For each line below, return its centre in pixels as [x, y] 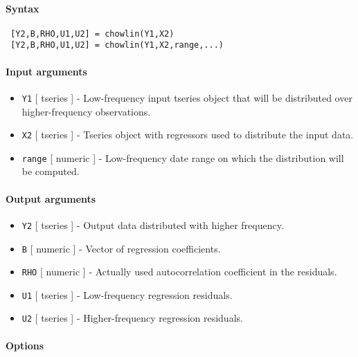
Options [25, 345]
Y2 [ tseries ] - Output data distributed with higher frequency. [153, 225]
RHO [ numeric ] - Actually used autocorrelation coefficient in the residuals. [179, 272]
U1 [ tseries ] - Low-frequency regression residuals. [127, 294]
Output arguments [51, 198]
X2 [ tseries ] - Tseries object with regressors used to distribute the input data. [188, 135]
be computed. [51, 171]
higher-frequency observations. [86, 111]
